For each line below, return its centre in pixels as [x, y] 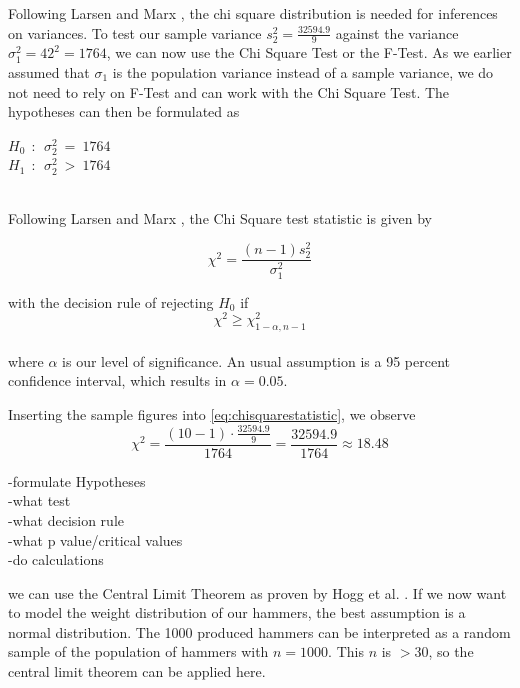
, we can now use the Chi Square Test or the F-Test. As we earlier [309, 52]
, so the [451, 651]
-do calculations [56, 559]
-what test [39, 500]
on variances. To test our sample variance [135, 32]
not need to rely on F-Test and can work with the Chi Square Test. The [229, 91]
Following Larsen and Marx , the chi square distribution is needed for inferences [253, 13]
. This [346, 651]
